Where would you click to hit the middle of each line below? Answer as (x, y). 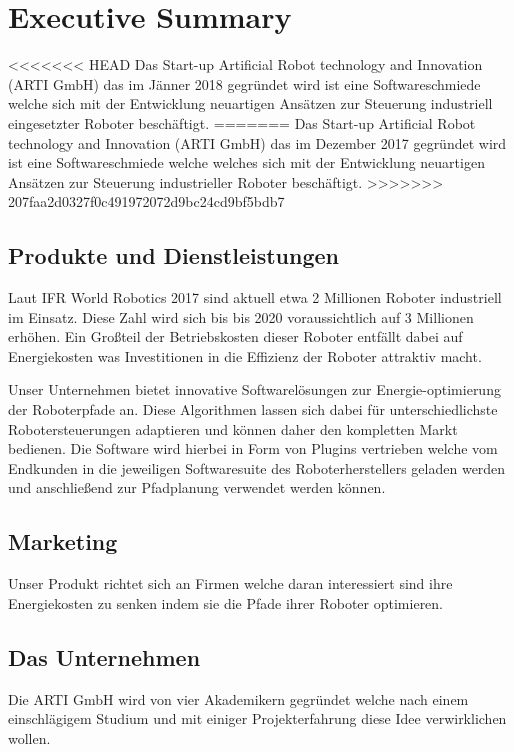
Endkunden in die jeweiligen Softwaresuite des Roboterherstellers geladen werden (257, 467)
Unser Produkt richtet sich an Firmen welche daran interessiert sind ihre (230, 583)
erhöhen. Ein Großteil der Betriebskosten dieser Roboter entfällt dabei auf (235, 336)
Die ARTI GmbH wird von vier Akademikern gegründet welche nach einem (238, 698)
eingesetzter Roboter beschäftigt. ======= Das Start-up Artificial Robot (242, 122)
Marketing (63, 541)
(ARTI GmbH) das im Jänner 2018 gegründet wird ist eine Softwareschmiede (244, 83)
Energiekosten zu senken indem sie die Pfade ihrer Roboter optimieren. (226, 602)
